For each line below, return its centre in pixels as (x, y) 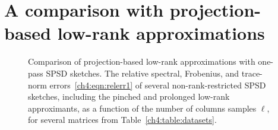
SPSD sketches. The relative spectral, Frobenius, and (143, 73)
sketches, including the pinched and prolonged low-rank (129, 96)
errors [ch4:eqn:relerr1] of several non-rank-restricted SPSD (158, 85)
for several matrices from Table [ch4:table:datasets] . (122, 120)
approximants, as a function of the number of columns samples (142, 108)
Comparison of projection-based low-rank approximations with (142, 61)
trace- (252, 73)
